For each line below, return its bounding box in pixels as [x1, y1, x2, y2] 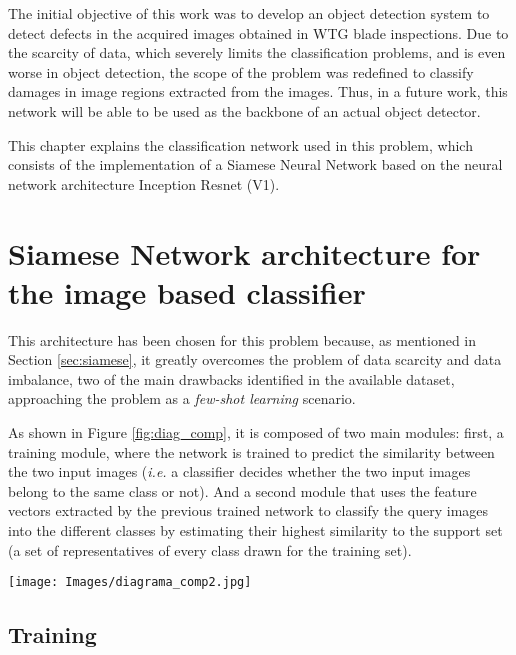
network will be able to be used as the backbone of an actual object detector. [8, 100, 481, 121]
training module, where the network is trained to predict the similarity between [8, 441, 495, 462]
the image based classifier [8, 271, 366, 312]
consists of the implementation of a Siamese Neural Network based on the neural [8, 154, 503, 175]
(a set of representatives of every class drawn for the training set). [8, 539, 412, 560]
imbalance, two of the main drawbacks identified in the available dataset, [8, 368, 455, 389]
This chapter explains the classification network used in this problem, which [8, 134, 473, 155]
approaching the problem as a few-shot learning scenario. [8, 388, 356, 409]
